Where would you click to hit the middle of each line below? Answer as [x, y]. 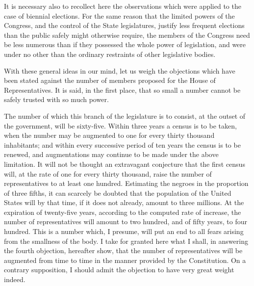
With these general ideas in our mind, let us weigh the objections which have [120, 70]
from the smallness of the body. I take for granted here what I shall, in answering [126, 241]
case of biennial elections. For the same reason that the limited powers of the [119, 15]
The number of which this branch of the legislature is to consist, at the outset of [125, 116]
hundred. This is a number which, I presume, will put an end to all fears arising [124, 231]
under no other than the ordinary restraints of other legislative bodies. [110, 54]
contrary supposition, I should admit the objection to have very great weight [119, 270]
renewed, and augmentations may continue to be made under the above [111, 154]
